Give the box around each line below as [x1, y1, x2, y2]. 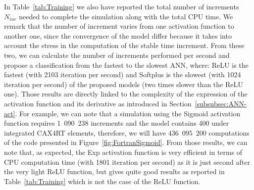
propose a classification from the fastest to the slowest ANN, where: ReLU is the [4, 59, 249, 70]
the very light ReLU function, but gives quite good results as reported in [4, 166, 225, 177]
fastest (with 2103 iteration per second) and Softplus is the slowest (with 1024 [4, 69, 241, 80]
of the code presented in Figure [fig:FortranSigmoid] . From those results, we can [4, 137, 248, 147]
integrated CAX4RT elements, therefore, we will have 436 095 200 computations [4, 127, 250, 138]
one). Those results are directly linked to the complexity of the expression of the [4, 89, 248, 99]
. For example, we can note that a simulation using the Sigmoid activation [15, 108, 241, 118]
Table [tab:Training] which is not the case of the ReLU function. [4, 176, 201, 186]
